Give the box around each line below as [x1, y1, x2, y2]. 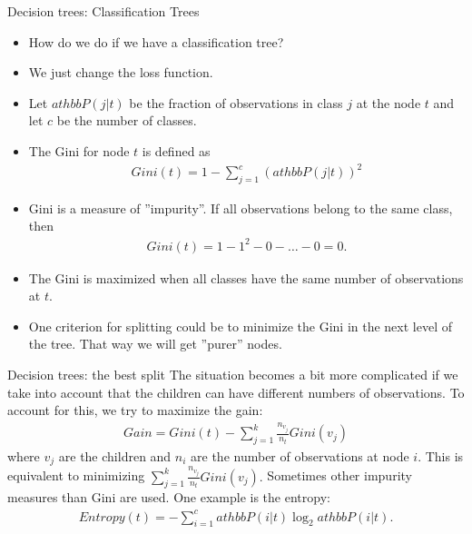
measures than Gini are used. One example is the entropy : [7, 488, 330, 507]
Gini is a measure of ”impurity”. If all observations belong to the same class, [28, 198, 453, 217]
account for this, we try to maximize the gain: [7, 400, 263, 420]
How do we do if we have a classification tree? [28, 32, 284, 51]
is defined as [142, 141, 211, 160]
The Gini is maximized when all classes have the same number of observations [28, 268, 464, 287]
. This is [418, 446, 464, 465]
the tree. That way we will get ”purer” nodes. [28, 334, 282, 353]
